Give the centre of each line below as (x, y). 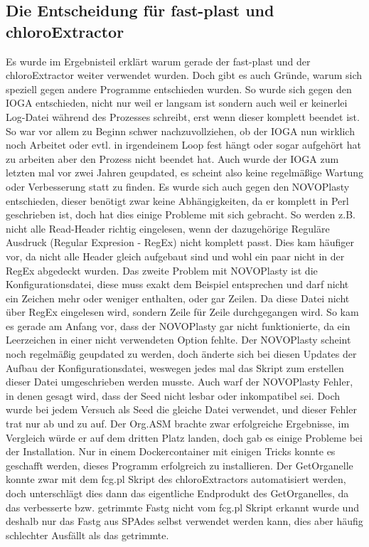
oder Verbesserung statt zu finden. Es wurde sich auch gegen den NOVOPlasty (178, 186)
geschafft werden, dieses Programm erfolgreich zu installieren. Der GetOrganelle (180, 465)
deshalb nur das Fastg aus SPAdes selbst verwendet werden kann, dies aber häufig (184, 521)
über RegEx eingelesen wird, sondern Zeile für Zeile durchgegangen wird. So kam (182, 312)
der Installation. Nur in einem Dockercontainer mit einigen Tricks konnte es (171, 451)
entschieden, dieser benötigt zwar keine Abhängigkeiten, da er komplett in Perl (177, 200)
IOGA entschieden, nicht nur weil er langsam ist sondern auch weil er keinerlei (177, 103)
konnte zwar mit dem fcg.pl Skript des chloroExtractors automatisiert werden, (176, 479)
